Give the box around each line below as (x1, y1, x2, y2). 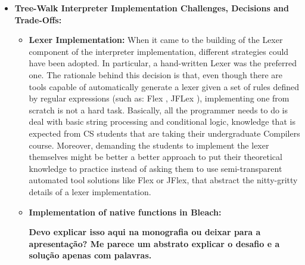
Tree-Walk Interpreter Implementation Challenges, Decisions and (14, 2, 289, 14)
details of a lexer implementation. (29, 185, 151, 198)
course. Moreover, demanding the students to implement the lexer (29, 138, 269, 151)
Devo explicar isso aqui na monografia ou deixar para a (29, 226, 261, 238)
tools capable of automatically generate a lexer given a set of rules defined (29, 80, 299, 93)
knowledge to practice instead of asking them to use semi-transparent (29, 162, 282, 174)
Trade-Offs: (14, 13, 62, 26)
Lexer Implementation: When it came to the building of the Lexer (29, 33, 283, 46)
